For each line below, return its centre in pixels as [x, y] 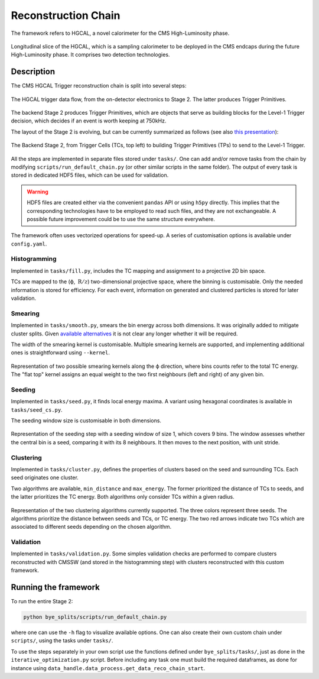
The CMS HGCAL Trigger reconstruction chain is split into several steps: [99, 86]
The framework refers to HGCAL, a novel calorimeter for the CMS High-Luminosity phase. [120, 33]
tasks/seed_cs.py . [37, 410]
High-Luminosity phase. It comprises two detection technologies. [90, 55]
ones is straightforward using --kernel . [61, 353]
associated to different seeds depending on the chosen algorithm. [91, 527]
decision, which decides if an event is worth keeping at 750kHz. [89, 121]
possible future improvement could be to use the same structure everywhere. [121, 219]
